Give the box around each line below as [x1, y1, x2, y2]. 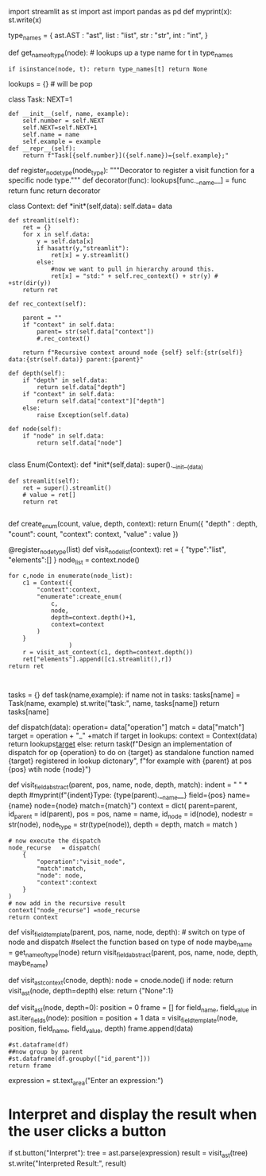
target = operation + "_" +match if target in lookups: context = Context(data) [8, 731, 258, 741]
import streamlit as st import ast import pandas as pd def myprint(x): [8, 7, 233, 16]
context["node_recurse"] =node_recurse [8, 906, 141, 914]
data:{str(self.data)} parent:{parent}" [8, 356, 145, 364]
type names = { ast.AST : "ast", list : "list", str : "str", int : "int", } [8, 31, 208, 42]
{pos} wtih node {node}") [8, 765, 91, 774]
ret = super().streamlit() [22, 484, 112, 492]
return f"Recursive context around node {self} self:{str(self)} [22, 349, 244, 357]
